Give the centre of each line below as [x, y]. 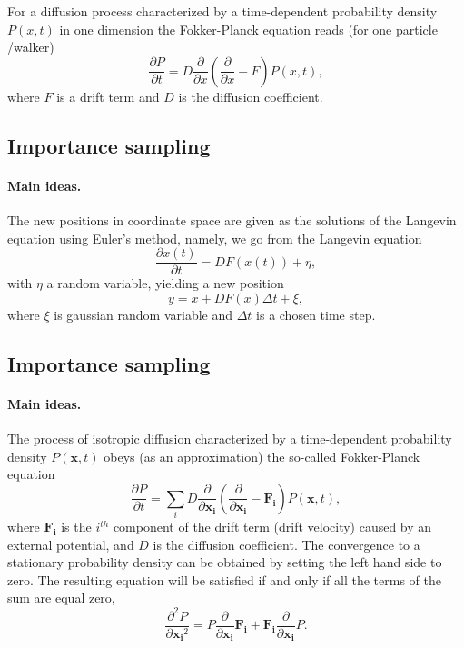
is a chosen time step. [316, 314]
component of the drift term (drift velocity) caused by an [272, 527]
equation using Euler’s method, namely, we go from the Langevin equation [215, 238]
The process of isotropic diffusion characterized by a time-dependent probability [230, 438]
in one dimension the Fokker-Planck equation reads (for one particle [248, 29]
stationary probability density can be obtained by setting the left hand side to [225, 562]
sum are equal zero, [61, 598]
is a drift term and [108, 96]
